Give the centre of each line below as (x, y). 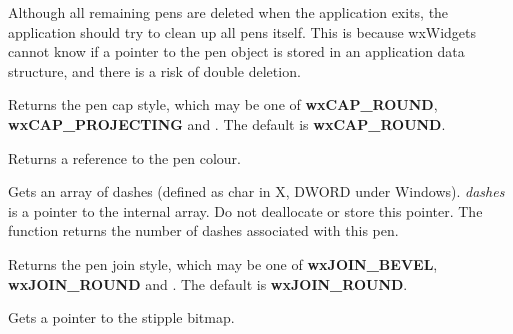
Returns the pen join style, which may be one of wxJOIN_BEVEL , (223, 263)
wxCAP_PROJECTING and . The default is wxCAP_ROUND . (227, 123)
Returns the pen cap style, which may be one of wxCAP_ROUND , (223, 104)
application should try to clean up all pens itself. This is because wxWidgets (242, 31)
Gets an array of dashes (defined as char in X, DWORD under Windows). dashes (256, 191)
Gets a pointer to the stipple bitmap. (121, 317)
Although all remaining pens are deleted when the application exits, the (228, 12)
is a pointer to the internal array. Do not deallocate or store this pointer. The (245, 210)
